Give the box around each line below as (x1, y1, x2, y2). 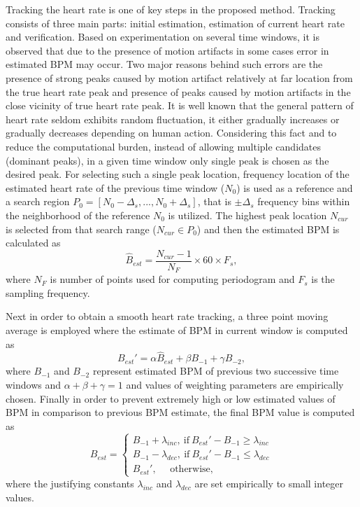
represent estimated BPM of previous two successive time (92, 363, 339, 378)
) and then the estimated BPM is (196, 221, 340, 236)
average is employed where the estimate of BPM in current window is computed (6, 322, 348, 337)
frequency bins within (257, 194, 350, 209)
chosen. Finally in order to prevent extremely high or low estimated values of (6, 391, 336, 405)
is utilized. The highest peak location (168, 207, 327, 222)
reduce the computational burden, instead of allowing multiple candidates (6, 139, 321, 153)
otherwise (170, 464, 210, 475)
